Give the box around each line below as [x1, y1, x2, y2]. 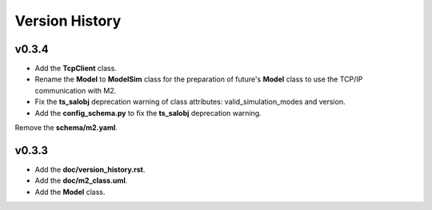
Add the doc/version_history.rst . [34, 164, 146, 174]
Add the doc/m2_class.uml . [34, 176, 128, 185]
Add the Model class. [34, 187, 106, 196]
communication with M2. [34, 85, 117, 95]
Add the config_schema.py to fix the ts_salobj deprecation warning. [34, 108, 262, 117]
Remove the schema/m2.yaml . [14, 123, 118, 133]
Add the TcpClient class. [34, 64, 118, 73]
